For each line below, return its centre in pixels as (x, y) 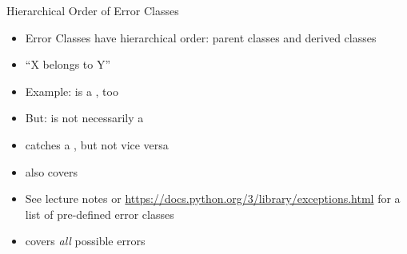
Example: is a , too (72, 91)
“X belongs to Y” (68, 64)
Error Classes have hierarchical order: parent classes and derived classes (201, 37)
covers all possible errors (85, 241)
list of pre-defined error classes (100, 214)
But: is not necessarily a (84, 118)
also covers (51, 171)
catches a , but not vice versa (97, 144)
